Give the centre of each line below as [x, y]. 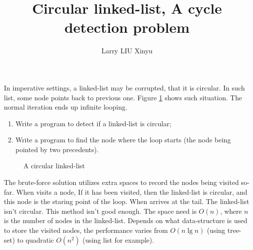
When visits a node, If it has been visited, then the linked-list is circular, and [132, 192]
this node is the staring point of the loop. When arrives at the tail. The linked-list [127, 201]
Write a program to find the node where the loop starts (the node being [123, 140]
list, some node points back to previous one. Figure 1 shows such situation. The [123, 97]
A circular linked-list [54, 166]
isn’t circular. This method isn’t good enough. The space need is [100, 211]
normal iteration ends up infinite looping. [66, 107]
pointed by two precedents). [57, 149]
